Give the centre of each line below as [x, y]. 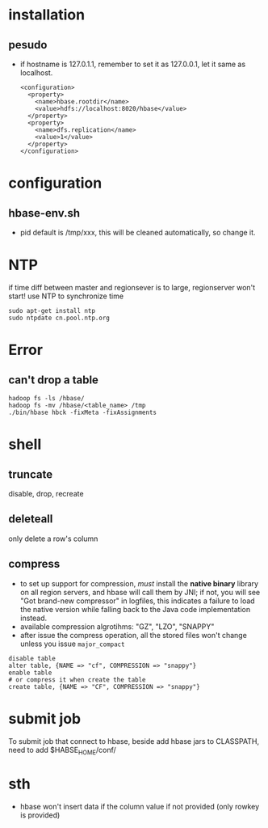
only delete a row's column [53, 539]
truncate [31, 474]
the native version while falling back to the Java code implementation [135, 609]
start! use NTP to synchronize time [66, 296]
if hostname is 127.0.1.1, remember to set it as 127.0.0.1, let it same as [133, 64]
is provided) [40, 815]
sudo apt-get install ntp [52, 310]
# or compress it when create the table [77, 680]
